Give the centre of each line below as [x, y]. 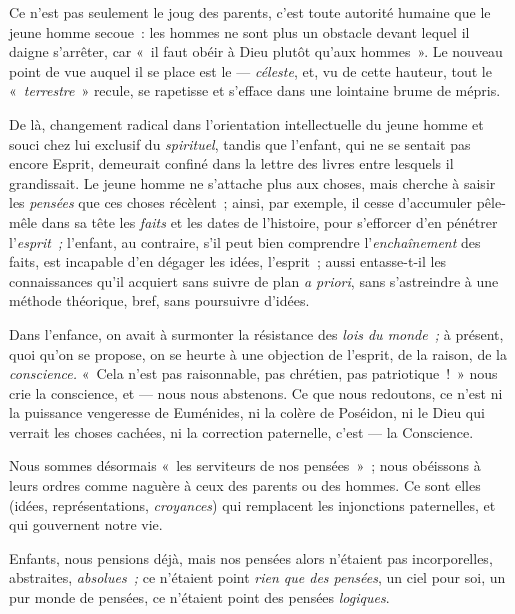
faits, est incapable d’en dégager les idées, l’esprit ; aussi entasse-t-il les [228, 261]
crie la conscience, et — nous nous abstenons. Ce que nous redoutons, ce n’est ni [256, 392]
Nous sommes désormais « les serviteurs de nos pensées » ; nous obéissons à [245, 465]
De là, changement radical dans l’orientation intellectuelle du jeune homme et [246, 123]
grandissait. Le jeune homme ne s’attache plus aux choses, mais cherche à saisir [252, 182]
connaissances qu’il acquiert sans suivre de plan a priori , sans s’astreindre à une [254, 280]
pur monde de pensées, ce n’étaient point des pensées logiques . [199, 597]
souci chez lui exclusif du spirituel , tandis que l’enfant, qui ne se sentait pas [240, 143]
